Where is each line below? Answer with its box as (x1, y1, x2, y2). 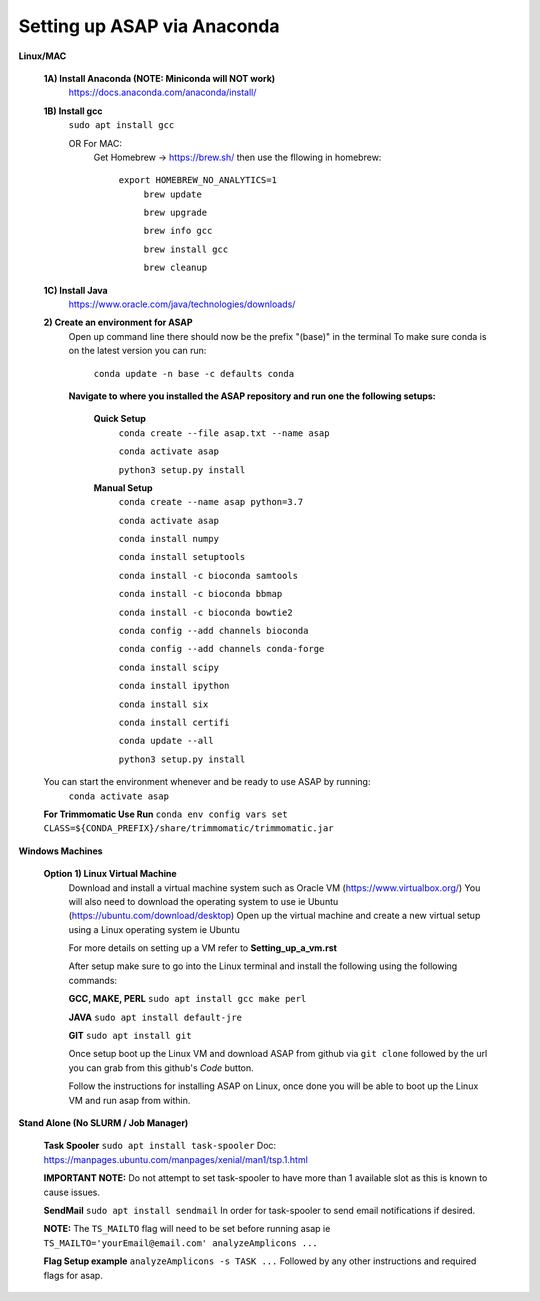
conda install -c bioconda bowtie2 (118, 606, 294, 618)
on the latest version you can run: (68, 345, 207, 357)
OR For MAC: (68, 137, 123, 149)
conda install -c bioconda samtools (118, 570, 299, 581)
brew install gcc (143, 243, 229, 255)
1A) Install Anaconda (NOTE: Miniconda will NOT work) (43, 72, 276, 84)
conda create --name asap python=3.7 (118, 496, 304, 508)
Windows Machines (18, 845, 104, 857)
